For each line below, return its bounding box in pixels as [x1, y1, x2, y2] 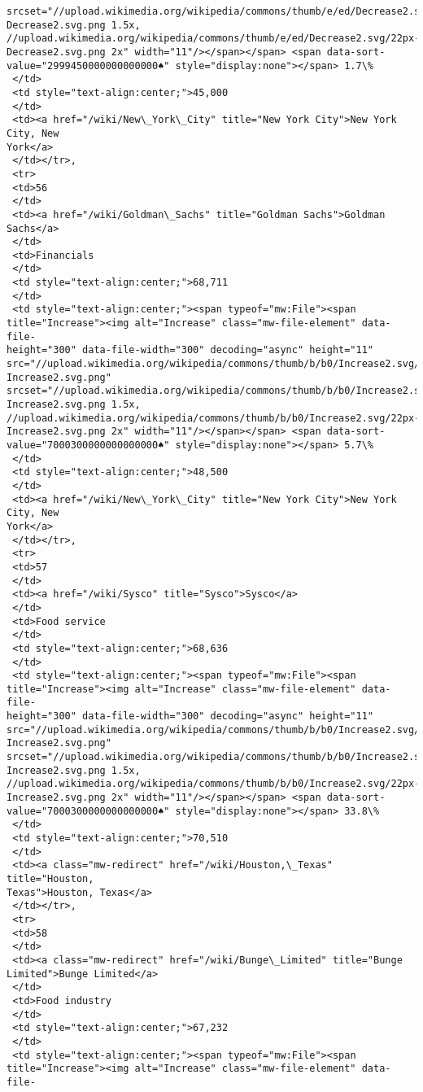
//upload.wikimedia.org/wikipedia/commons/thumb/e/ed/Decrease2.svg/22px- [7, 33, 421, 45]
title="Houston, [7, 873, 94, 885]
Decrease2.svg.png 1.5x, [7, 19, 141, 31]
